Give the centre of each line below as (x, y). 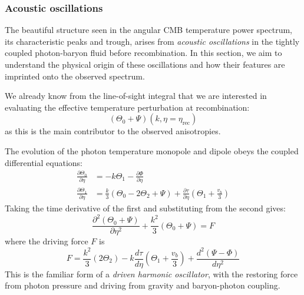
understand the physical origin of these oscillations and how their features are (145, 64)
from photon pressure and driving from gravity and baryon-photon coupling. (143, 285)
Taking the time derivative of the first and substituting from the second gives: (145, 208)
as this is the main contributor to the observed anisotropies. (113, 131)
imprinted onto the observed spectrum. (75, 76)
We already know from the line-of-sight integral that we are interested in (136, 96)
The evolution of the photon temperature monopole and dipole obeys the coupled (152, 150)
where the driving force (47, 241)
